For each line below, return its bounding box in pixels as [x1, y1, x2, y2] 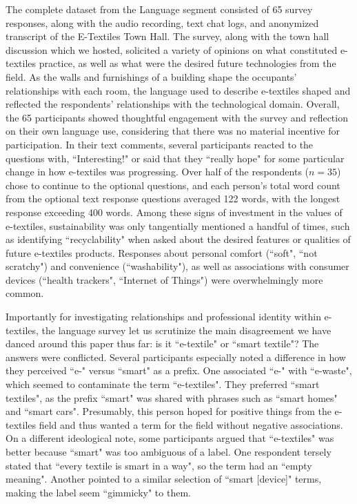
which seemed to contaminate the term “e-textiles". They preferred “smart [6, 377, 320, 391]
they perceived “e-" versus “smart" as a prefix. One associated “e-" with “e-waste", [6, 363, 352, 378]
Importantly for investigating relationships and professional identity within [6, 309, 321, 324]
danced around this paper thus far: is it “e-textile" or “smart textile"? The [6, 336, 319, 351]
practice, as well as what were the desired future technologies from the [39, 56, 336, 70]
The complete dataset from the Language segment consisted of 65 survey [6, 2, 313, 16]
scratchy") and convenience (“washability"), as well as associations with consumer [6, 259, 349, 273]
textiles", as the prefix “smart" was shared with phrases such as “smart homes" [6, 390, 338, 405]
